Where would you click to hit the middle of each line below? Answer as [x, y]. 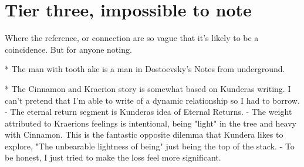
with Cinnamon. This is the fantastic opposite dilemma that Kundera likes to [144, 134]
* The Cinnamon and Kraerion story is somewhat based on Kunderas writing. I [148, 88]
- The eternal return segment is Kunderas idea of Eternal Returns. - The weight [148, 112]
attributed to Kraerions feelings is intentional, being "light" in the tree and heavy [151, 123]
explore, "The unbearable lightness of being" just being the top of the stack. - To [150, 146]
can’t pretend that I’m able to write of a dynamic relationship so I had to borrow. [152, 100]
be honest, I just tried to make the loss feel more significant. [113, 157]
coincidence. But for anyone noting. [68, 49]
